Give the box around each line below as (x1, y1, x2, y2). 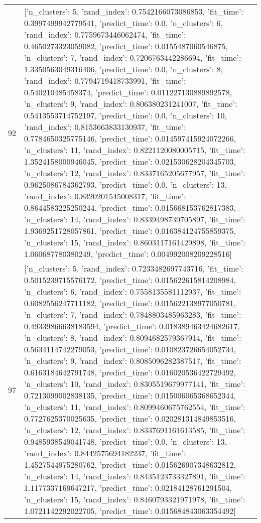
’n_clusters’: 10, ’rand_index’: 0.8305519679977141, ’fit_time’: (24, 378, 245, 389)
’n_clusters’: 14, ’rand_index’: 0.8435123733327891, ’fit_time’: (24, 470, 245, 482)
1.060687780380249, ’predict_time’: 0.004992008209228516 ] (24, 248, 232, 259)
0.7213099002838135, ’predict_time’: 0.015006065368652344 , (24, 389, 236, 401)
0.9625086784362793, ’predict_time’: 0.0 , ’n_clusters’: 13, (24, 179, 227, 190)
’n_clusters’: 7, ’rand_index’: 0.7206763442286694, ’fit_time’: (24, 52, 241, 63)
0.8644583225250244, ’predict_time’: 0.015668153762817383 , (24, 202, 236, 213)
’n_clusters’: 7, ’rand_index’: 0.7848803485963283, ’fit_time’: (24, 309, 241, 320)
